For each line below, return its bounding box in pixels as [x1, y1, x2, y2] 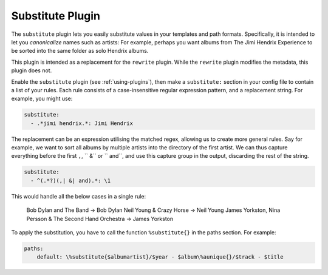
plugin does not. [11, 67, 52, 74]
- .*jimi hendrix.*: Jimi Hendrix [30, 120, 134, 127]
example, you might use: [11, 95, 73, 103]
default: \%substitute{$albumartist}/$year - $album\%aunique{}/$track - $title [36, 254, 284, 260]
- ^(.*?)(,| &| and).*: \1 [30, 177, 111, 184]
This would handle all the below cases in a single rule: [11, 192, 146, 200]
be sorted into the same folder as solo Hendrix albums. [11, 47, 149, 55]
